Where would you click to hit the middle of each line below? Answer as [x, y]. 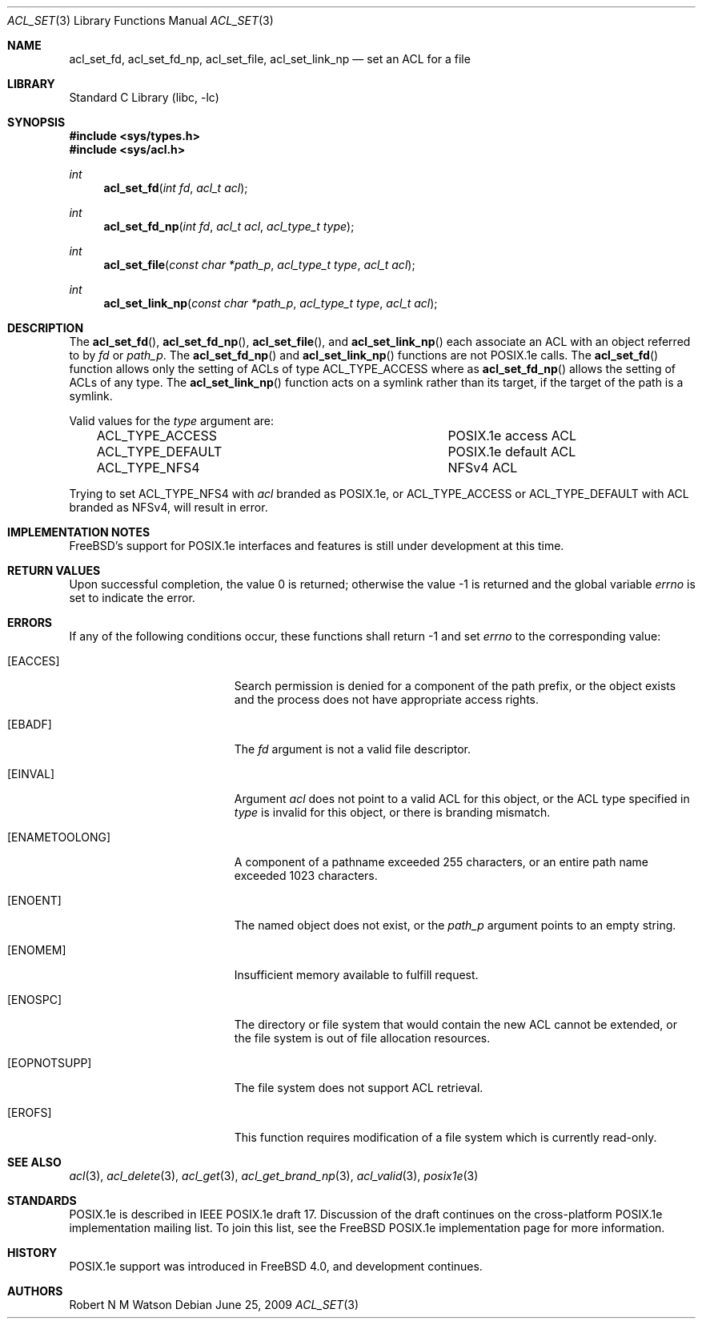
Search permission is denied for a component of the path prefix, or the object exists [455, 686]
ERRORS [30, 622]
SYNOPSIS [36, 122]
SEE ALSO [34, 1162]
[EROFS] [30, 1112]
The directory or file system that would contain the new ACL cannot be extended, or [455, 1024]
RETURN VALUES [54, 570]
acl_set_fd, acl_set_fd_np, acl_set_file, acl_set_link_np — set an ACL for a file [270, 59]
